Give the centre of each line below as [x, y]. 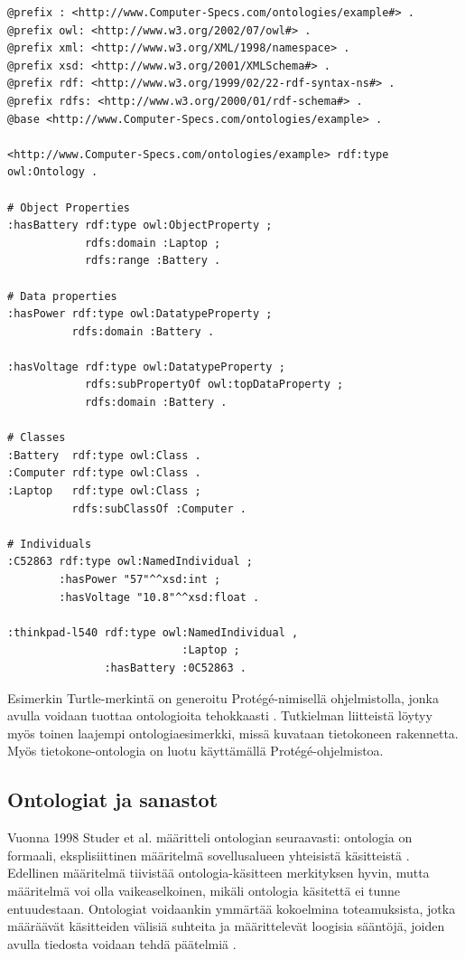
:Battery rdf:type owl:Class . [104, 455]
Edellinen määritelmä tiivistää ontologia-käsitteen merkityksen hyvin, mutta [219, 873]
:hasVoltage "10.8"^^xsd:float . [159, 597]
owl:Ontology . [53, 172]
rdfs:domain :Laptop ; [153, 243]
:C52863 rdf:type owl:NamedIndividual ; [130, 562]
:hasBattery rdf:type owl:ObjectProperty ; [140, 226]
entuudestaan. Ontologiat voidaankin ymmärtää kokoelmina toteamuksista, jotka [232, 908]
